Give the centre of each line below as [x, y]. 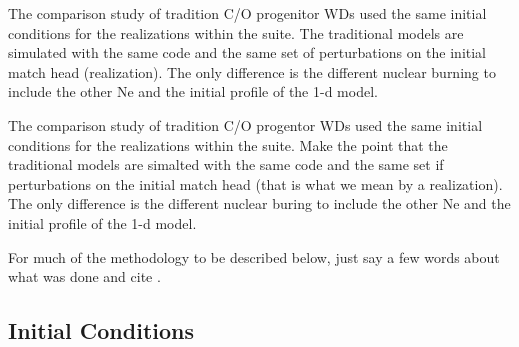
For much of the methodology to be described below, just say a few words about [254, 256]
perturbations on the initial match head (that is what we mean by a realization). [255, 183]
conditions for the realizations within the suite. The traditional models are [236, 32]
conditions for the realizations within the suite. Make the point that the [228, 144]
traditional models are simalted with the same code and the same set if [226, 164]
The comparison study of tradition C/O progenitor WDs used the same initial [247, 13]
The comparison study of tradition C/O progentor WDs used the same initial [245, 124]
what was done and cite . [84, 276]
